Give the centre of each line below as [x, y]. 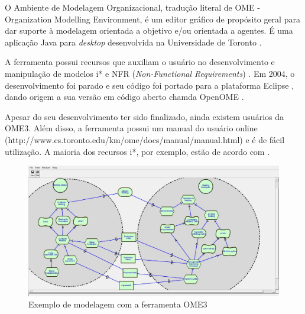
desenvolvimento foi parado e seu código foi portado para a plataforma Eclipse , [150, 85]
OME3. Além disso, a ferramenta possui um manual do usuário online [131, 128]
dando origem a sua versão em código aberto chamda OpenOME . [124, 97]
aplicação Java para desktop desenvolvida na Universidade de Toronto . [133, 42]
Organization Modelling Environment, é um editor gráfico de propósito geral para [152, 19]
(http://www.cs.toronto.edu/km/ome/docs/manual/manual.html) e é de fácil [145, 139]
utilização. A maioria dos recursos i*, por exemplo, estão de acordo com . [137, 151]
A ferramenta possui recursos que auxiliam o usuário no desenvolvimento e [140, 62]
